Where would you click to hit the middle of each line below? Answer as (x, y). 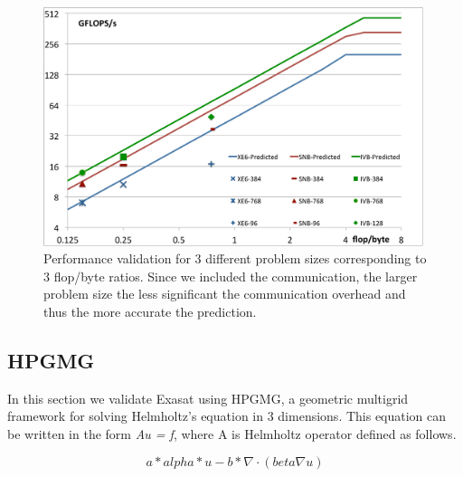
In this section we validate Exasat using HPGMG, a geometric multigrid (208, 398)
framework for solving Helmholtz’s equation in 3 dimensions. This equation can (227, 416)
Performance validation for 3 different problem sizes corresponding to (235, 258)
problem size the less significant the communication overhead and (225, 294)
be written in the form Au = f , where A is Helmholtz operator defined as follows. (232, 433)
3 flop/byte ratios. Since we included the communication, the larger (231, 276)
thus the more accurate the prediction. (150, 311)
